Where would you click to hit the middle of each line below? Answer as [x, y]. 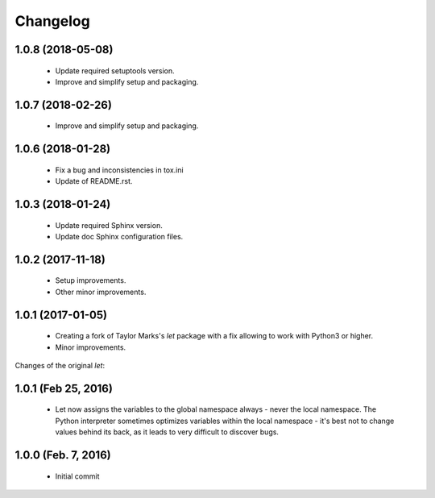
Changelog [52, 21]
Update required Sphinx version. [109, 225]
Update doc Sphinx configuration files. [119, 236]
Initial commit [77, 476]
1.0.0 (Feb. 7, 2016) [63, 455]
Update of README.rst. [94, 181]
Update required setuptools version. [115, 71]
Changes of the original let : [60, 365]
